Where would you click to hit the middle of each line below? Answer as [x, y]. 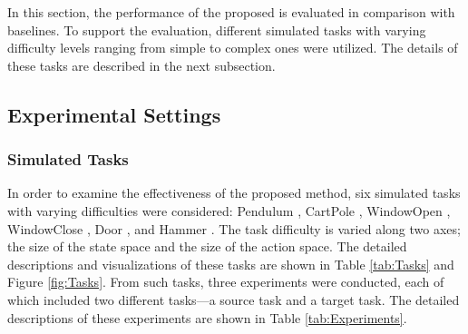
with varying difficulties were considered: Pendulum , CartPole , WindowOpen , [229, 210]
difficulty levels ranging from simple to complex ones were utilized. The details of [233, 48]
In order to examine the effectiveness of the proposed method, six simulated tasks [234, 193]
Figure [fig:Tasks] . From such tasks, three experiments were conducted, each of [226, 282]
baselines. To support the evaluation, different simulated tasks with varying [217, 29]
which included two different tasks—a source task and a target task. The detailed [234, 299]
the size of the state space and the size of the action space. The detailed [207, 246]
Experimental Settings [114, 114]
